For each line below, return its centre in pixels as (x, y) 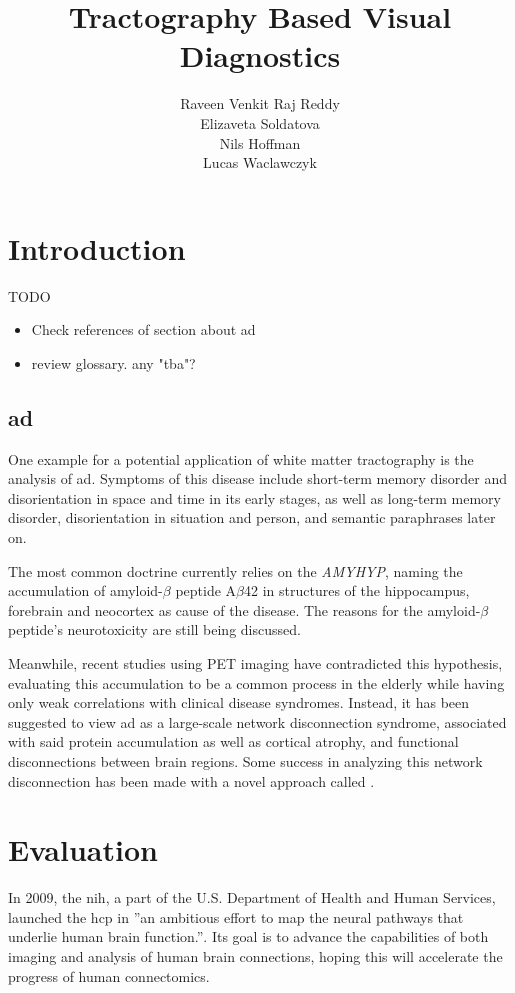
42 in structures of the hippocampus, (357, 590)
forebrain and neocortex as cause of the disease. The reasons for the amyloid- (244, 609)
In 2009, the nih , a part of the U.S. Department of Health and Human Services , (252, 897)
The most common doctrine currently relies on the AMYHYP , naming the (235, 570)
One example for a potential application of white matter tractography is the (241, 458)
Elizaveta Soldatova (260, 122)
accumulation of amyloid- (85, 590)
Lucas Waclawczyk (260, 162)
